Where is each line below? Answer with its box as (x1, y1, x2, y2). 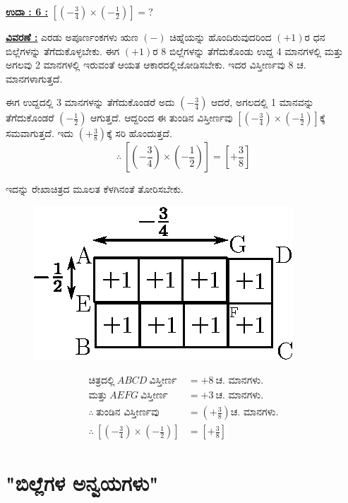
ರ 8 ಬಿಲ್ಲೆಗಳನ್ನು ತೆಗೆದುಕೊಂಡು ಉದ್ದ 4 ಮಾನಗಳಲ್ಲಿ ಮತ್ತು (152, 43, 344, 58)
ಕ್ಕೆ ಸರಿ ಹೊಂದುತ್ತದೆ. (107, 126, 172, 141)
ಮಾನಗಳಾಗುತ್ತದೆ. (6, 71, 63, 85)
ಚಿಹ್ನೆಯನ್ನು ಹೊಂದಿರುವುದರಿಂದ (169, 30, 272, 44)
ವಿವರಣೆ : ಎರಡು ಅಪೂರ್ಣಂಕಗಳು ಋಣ (6, 30, 138, 44)
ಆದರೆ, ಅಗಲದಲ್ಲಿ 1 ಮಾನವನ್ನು (211, 95, 314, 110)
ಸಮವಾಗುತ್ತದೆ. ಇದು (6, 126, 74, 141)
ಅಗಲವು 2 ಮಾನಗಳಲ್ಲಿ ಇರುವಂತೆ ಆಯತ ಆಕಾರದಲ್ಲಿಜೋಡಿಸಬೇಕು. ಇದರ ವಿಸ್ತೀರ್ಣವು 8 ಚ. (6, 57, 306, 72)
